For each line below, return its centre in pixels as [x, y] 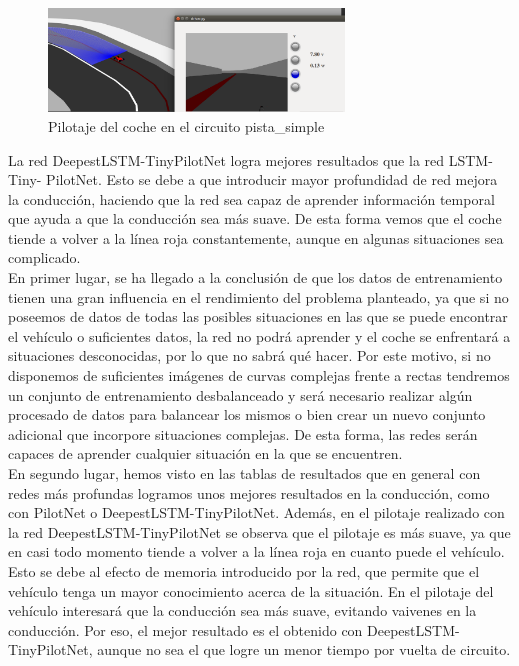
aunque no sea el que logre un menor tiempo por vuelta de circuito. [304, 649]
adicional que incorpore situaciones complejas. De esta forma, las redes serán [243, 433]
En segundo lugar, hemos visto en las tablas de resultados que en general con [244, 473]
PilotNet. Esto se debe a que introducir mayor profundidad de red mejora [272, 179]
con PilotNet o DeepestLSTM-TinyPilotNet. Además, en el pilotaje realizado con [256, 512]
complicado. [44, 257]
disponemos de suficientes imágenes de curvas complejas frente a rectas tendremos [259, 375]
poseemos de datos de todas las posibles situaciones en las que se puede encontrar [258, 316]
